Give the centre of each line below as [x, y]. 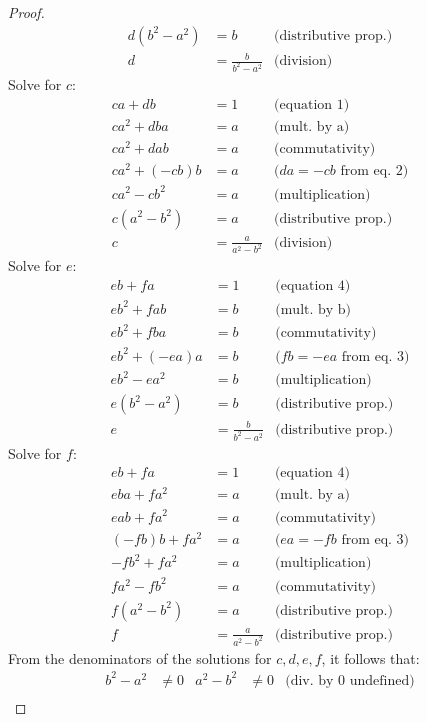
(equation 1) [312, 104]
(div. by [309, 680]
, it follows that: [370, 657]
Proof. [26, 12]
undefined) [382, 680]
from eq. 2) [374, 170]
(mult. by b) [313, 309]
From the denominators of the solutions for [140, 657]
